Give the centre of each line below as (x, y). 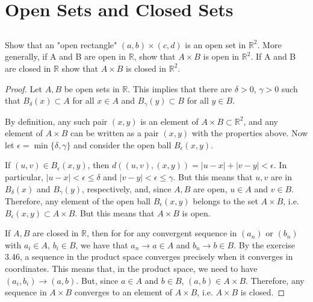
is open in (221, 56)
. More (269, 44)
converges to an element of (123, 292)
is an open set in (215, 44)
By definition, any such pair (56, 121)
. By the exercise (264, 244)
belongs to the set (225, 201)
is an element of (169, 121)
